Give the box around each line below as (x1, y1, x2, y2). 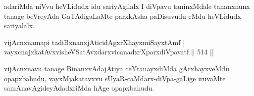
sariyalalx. (4, 20, 35, 31)
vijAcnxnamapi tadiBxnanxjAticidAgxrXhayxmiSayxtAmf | (4, 37, 185, 47)
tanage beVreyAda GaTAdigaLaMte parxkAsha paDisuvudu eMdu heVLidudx (4, 10, 241, 21)
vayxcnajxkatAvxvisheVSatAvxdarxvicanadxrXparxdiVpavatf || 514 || (4, 47, 214, 57)
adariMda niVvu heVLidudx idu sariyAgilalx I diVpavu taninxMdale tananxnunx (4, 1, 250, 11)
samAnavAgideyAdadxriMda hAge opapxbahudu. (4, 83, 154, 93)
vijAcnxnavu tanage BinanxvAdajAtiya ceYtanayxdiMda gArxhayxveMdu (4, 63, 229, 73)
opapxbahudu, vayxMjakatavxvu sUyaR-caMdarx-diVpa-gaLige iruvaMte (4, 73, 226, 83)
